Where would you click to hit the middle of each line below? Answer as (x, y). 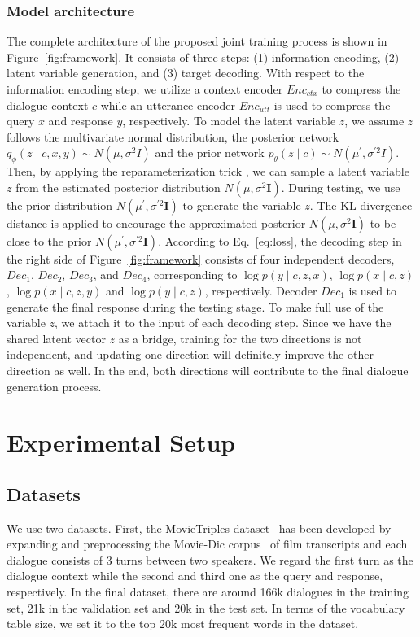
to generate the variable (242, 205)
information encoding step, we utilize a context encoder (145, 89)
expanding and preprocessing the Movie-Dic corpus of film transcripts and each (207, 544)
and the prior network (210, 153)
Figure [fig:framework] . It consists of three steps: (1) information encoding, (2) (203, 57)
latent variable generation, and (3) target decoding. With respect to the (186, 73)
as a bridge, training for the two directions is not (240, 338)
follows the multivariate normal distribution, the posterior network (173, 136)
